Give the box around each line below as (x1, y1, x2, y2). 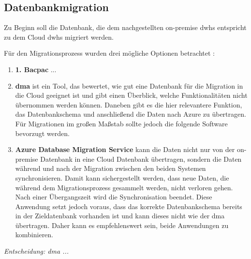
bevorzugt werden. (15, 128, 70, 138)
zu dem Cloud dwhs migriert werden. (4, 31, 114, 42)
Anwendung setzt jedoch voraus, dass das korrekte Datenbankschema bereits (15, 201, 242, 211)
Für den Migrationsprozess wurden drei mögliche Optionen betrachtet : (4, 48, 215, 58)
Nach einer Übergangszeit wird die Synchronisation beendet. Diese (15, 192, 212, 202)
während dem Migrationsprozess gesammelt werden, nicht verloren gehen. (15, 182, 233, 192)
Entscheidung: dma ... (4, 246, 69, 256)
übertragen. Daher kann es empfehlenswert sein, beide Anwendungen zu (15, 220, 229, 230)
